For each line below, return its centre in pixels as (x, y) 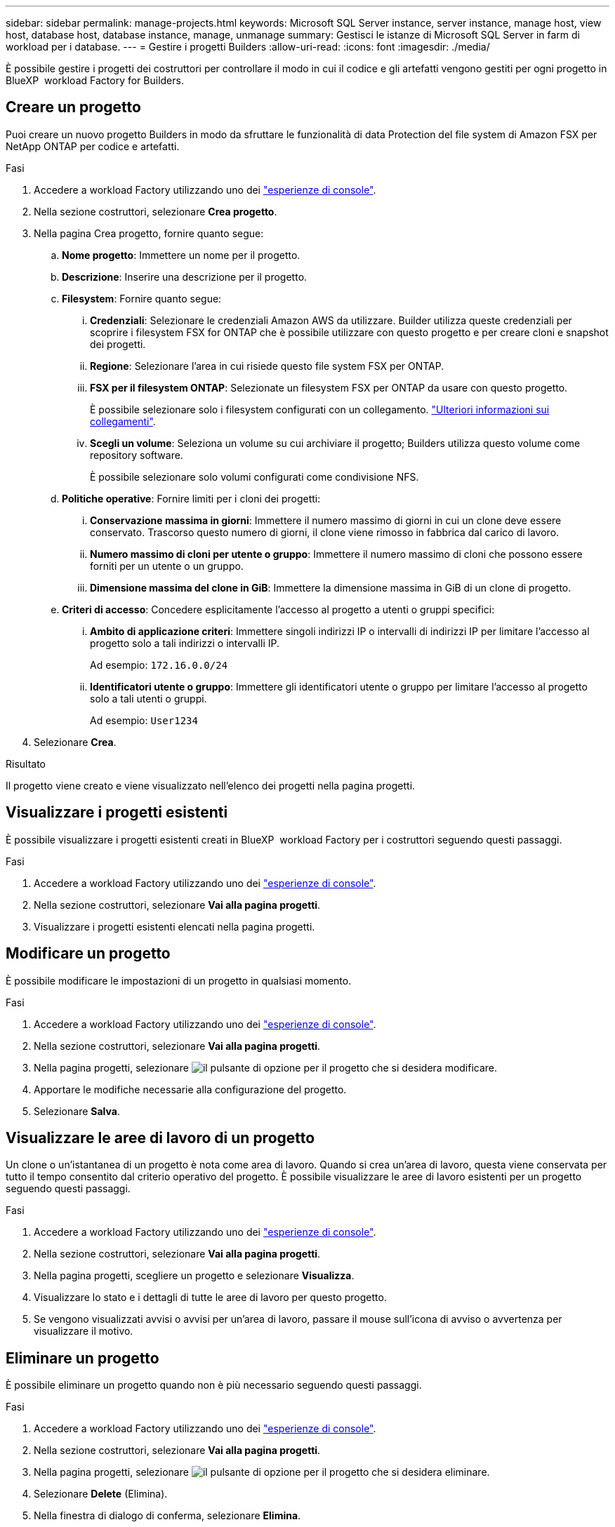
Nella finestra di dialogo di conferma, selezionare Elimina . (167, 1516)
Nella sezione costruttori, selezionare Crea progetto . (156, 211)
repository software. (137, 455)
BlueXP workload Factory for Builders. (95, 80)
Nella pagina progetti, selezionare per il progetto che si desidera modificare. (266, 1067)
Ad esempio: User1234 (144, 720)
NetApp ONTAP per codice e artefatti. (93, 146)
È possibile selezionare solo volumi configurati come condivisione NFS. (254, 476)
